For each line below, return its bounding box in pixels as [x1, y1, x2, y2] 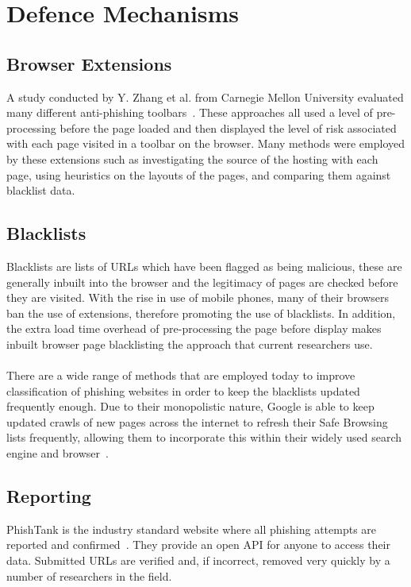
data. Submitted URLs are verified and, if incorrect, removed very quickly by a [6, 552, 390, 569]
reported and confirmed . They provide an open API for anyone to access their [6, 536, 390, 553]
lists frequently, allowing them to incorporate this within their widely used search [6, 429, 401, 446]
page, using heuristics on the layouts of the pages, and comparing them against [6, 166, 391, 183]
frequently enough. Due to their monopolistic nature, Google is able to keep [6, 398, 375, 415]
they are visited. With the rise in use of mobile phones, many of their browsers [6, 289, 390, 306]
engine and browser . [6, 445, 109, 461]
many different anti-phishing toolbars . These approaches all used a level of [6, 104, 373, 121]
